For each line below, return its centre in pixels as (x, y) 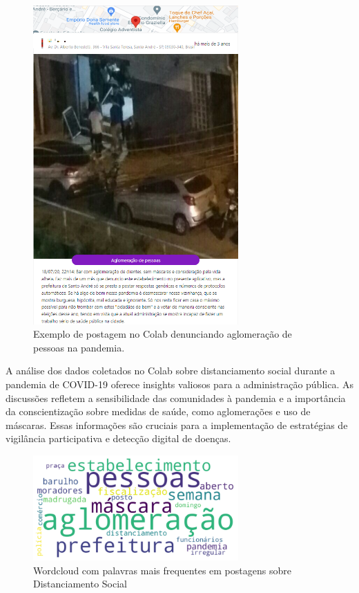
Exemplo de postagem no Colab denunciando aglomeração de (163, 334)
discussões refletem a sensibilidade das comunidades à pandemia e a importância (176, 398)
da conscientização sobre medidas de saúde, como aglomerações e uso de (158, 411)
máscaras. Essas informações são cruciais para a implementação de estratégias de (177, 425)
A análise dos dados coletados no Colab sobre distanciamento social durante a (171, 371)
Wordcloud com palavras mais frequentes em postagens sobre (162, 570)
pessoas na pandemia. (79, 347)
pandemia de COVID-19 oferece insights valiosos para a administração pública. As (179, 384)
